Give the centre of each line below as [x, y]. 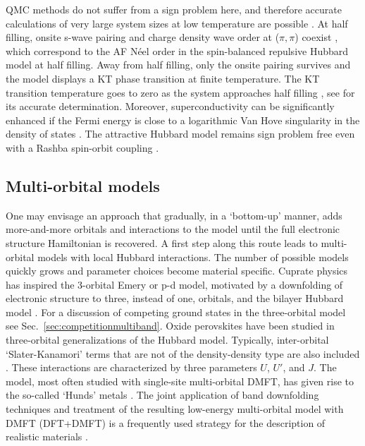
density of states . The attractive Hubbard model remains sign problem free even [180, 134]
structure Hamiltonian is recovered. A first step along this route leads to [162, 242]
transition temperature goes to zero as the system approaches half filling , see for [180, 92]
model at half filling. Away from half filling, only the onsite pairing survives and [178, 65]
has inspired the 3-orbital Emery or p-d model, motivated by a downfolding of [174, 284]
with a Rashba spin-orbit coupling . [82, 147]
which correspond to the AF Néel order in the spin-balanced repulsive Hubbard [177, 50]
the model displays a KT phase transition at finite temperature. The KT [163, 78]
